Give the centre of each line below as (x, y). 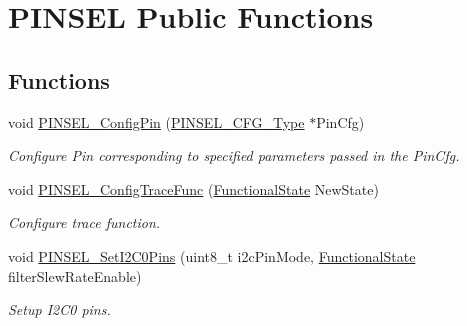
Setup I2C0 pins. (59, 309)
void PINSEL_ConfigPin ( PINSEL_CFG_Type (156, 121)
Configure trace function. (84, 222)
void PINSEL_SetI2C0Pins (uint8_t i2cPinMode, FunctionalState (212, 255)
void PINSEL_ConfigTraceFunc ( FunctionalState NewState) (193, 188)
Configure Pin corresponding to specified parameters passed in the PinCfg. (234, 155)
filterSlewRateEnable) (75, 275)
